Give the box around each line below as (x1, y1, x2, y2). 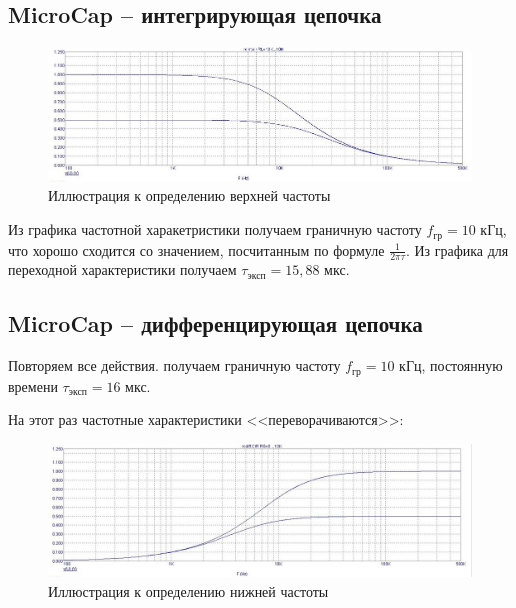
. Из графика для (405, 239, 509, 260)
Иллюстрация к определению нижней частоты (48, 580, 329, 601)
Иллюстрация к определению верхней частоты (48, 185, 331, 206)
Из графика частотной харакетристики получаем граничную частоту (8, 219, 422, 240)
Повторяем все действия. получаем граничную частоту (8, 355, 341, 376)
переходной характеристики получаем (8, 259, 237, 280)
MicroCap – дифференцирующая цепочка (8, 308, 423, 339)
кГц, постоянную (399, 355, 503, 376)
